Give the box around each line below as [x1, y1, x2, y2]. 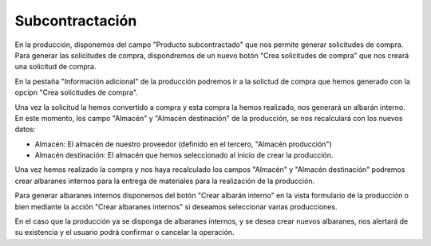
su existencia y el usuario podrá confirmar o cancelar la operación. [14, 228, 235, 237]
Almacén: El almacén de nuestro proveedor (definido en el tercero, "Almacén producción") [34, 139, 332, 149]
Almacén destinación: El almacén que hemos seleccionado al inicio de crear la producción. [34, 150, 334, 160]
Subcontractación [14, 12, 137, 29]
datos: [14, 124, 36, 135]
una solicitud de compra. [14, 62, 97, 72]
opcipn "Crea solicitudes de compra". [14, 88, 139, 97]
